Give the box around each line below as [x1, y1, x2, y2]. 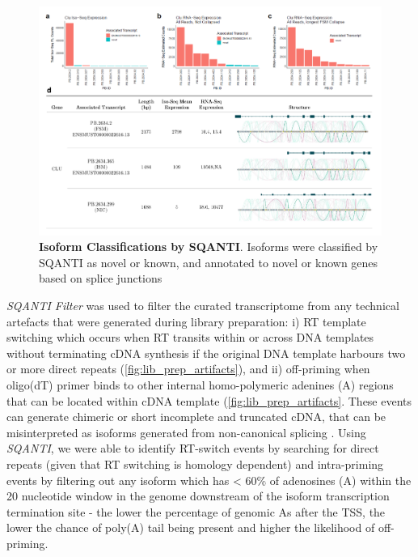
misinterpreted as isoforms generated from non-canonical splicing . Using [6, 423, 366, 440]
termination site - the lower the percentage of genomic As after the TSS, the [6, 503, 386, 520]
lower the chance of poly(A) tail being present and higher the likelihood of [6, 519, 375, 536]
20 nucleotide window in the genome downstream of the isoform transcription [6, 487, 390, 504]
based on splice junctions [39, 270, 163, 287]
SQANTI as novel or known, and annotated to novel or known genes [39, 253, 378, 270]
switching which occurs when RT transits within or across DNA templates [6, 329, 374, 346]
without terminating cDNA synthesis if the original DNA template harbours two [6, 344, 406, 361]
